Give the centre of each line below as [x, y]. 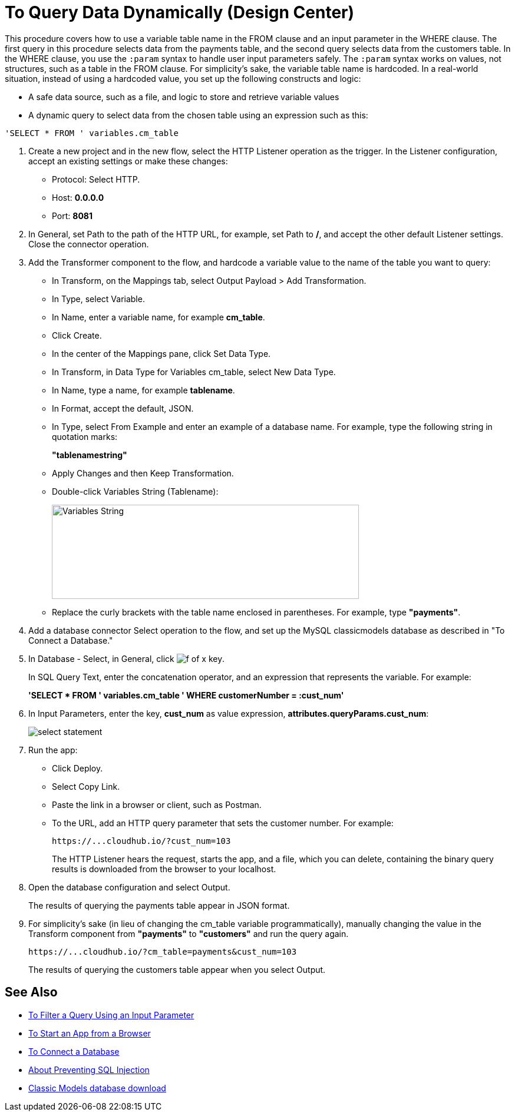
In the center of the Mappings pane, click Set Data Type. [161, 353]
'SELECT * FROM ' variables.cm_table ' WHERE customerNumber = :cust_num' [186, 695]
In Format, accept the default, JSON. [123, 408]
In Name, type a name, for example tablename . [143, 390]
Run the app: [53, 750]
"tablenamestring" [90, 455]
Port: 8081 [72, 216]
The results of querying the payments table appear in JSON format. [159, 905]
